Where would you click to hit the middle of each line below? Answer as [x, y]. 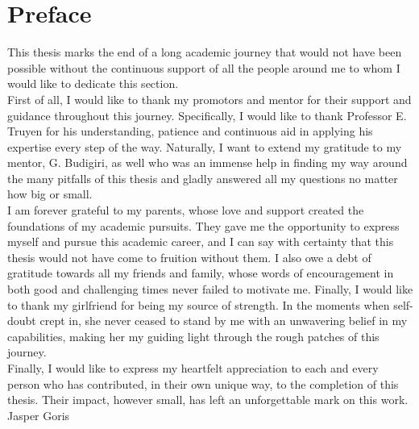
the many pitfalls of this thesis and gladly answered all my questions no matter [203, 178]
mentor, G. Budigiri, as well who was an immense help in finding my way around [207, 162]
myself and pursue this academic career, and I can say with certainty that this [201, 242]
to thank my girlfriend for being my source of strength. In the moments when [199, 304]
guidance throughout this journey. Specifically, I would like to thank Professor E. [207, 115]
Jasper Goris [39, 415]
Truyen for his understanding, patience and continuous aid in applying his [190, 131]
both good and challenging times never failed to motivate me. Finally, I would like [210, 289]
